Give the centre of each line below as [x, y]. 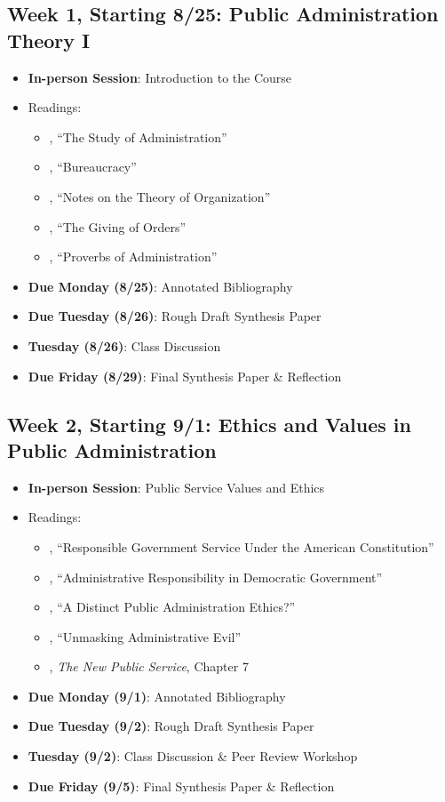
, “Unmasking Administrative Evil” [145, 636]
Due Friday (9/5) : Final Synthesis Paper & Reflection [181, 786]
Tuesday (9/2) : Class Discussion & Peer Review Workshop [193, 756]
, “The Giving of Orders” [118, 226]
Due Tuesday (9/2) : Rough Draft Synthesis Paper [171, 726]
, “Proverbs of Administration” [133, 257]
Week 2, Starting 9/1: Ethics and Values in [209, 424]
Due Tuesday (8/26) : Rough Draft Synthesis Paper [175, 316]
